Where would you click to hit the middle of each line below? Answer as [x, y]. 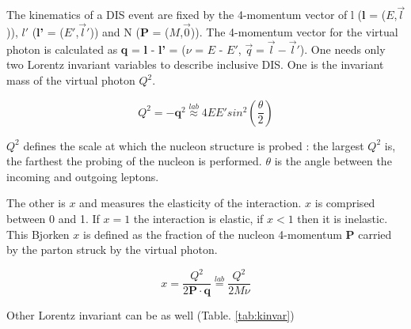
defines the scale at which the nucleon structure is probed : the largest [194, 145]
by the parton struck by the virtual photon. [112, 250]
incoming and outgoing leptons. [83, 176]
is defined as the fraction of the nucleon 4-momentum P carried [238, 234]
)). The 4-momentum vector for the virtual [294, 32]
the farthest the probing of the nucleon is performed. [134, 161]
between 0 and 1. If [53, 218]
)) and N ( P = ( [129, 32]
